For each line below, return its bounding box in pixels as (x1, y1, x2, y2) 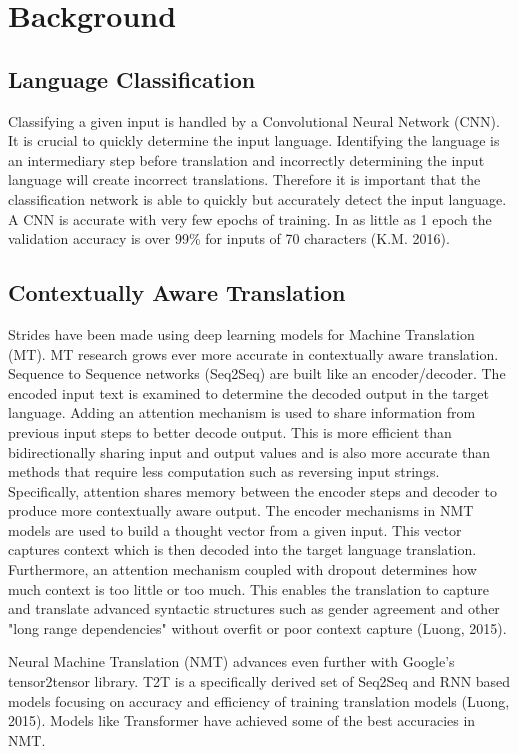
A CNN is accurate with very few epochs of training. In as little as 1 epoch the (8, 208, 492, 229)
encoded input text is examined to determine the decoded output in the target (8, 382, 489, 403)
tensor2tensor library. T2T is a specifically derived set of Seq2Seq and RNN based (8, 671, 511, 692)
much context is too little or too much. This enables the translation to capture (8, 578, 490, 599)
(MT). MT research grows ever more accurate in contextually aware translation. (8, 343, 499, 364)
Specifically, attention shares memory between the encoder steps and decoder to (8, 480, 497, 501)
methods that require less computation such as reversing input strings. (8, 461, 440, 482)
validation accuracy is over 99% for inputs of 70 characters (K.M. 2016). (8, 228, 450, 249)
